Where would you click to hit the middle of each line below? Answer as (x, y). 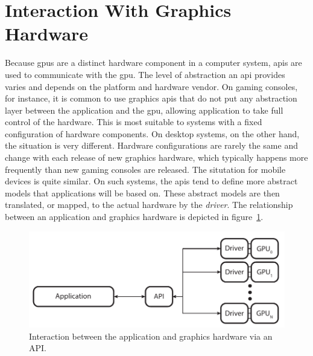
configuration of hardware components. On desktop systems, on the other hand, (152, 133)
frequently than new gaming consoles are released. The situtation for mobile (145, 169)
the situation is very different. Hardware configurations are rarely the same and (151, 145)
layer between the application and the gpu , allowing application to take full (144, 110)
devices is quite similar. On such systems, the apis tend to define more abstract (151, 181)
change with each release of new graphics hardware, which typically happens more (156, 157)
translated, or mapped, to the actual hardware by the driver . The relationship (149, 205)
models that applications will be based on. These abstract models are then (142, 193)
